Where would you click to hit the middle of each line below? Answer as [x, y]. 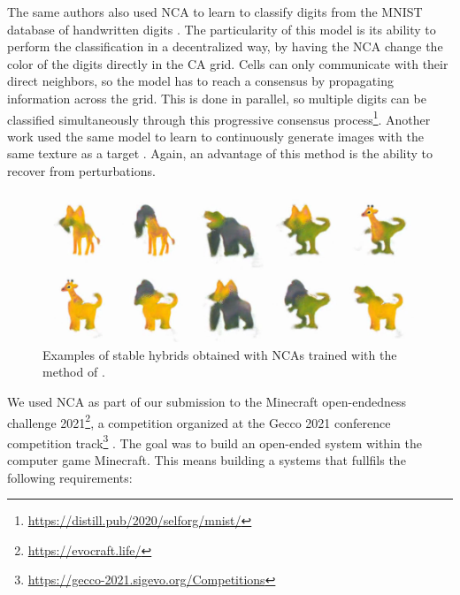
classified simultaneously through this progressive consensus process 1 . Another [219, 118]
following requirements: [70, 477]
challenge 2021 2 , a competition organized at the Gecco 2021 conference [199, 421]
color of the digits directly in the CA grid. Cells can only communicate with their [228, 63]
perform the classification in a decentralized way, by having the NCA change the [225, 46]
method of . [74, 372]
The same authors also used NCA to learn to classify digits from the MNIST [215, 11]
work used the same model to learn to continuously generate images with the [215, 136]
